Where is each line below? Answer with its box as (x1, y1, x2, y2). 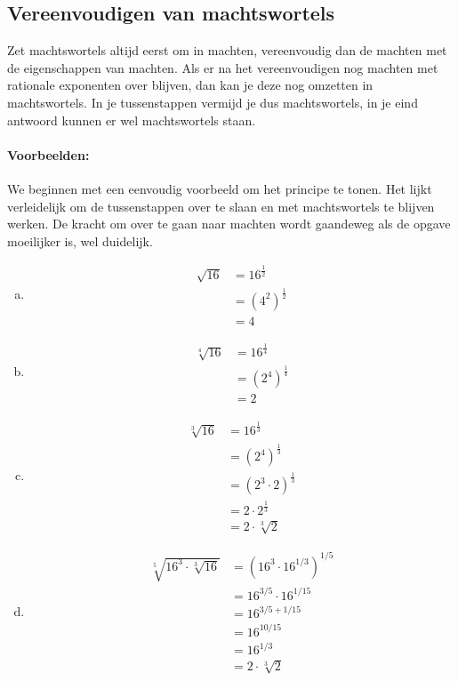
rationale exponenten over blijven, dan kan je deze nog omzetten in (7, 76, 374, 94)
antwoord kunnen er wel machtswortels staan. (7, 110, 256, 129)
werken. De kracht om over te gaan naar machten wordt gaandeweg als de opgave (7, 214, 451, 233)
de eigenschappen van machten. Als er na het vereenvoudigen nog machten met (7, 58, 438, 76)
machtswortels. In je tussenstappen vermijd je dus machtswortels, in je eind (7, 92, 418, 111)
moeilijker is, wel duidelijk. (7, 231, 153, 250)
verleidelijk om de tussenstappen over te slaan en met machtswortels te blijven (7, 196, 435, 215)
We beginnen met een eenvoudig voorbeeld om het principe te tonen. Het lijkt (7, 179, 432, 197)
